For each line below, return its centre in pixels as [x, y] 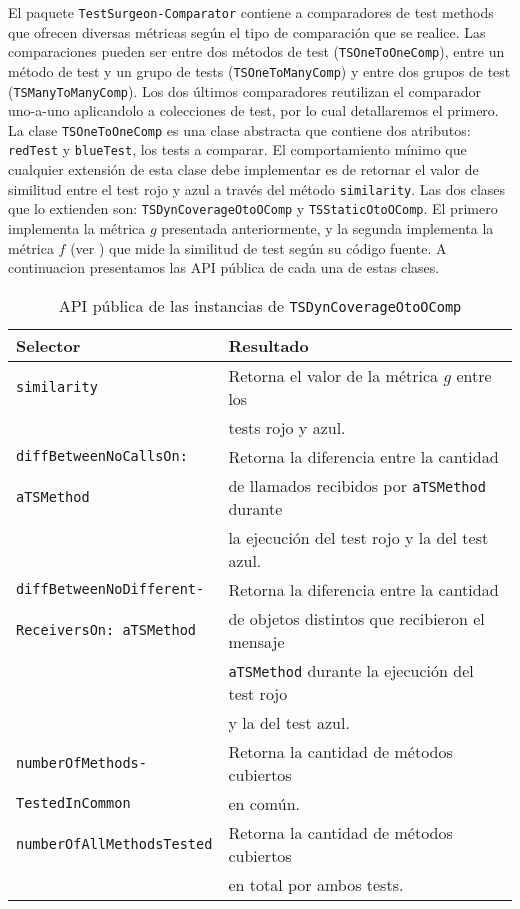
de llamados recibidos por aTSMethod [357, 485]
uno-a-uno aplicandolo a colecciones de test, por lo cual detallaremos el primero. [253, 110]
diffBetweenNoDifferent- [110, 589]
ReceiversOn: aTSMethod [106, 629]
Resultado [268, 345]
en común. [264, 803]
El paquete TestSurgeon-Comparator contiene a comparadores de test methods [251, 12]
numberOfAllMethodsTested [114, 843]
